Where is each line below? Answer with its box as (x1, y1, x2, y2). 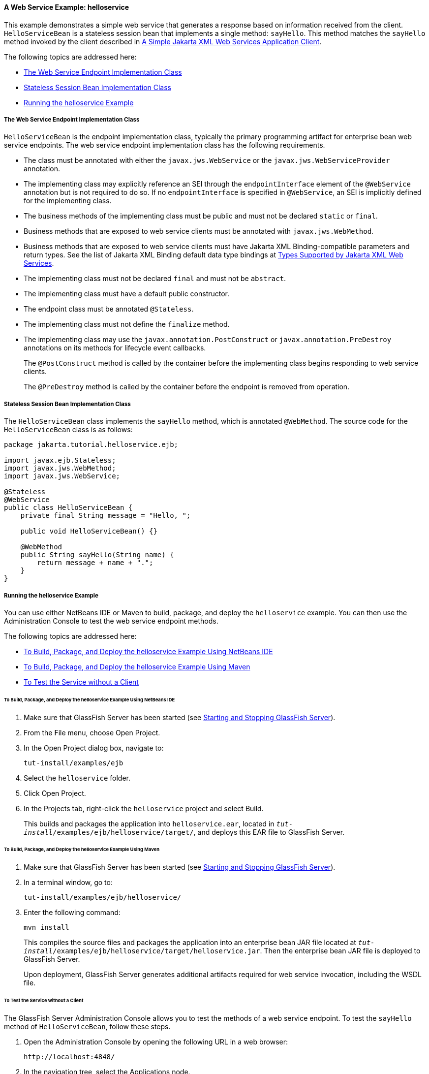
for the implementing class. (24, 196, 112, 205)
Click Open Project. (24, 789, 86, 797)
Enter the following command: (24, 908, 121, 917)
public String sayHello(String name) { (20, 551, 174, 559)
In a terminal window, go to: (24, 878, 113, 887)
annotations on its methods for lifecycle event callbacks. (24, 344, 206, 352)
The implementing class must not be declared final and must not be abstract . (24, 274, 286, 283)
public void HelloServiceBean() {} (20, 527, 157, 536)
